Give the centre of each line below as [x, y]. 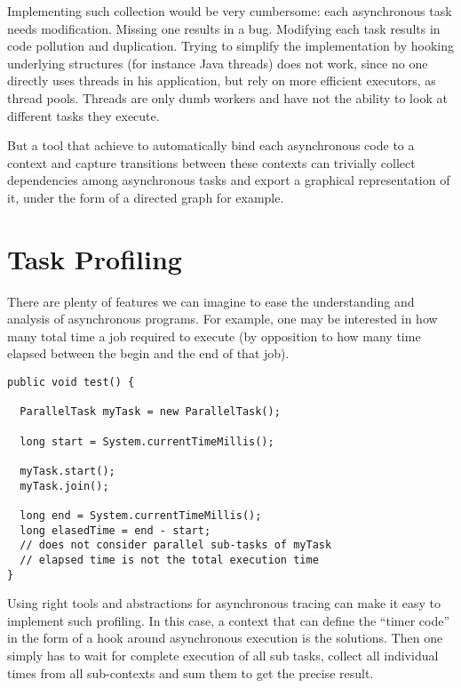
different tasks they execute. [83, 115]
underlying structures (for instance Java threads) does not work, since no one [218, 63]
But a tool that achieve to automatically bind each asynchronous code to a [211, 145]
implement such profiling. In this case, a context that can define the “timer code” [229, 620]
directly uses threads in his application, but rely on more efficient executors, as [222, 80]
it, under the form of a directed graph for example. [146, 197]
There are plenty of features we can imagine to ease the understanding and [211, 301]
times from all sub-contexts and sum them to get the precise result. [191, 672]
